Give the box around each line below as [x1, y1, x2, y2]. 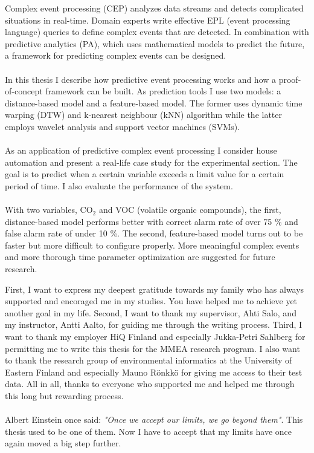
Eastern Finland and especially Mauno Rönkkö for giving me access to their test [5, 365, 303, 378]
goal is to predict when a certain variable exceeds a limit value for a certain [5, 168, 284, 180]
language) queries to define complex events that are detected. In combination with [5, 25, 309, 38]
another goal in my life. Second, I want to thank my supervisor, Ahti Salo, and [5, 306, 296, 319]
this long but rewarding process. [5, 389, 124, 402]
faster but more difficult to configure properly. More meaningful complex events [5, 238, 300, 251]
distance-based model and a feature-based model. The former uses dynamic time [5, 96, 303, 109]
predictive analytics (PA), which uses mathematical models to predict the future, [5, 37, 305, 50]
